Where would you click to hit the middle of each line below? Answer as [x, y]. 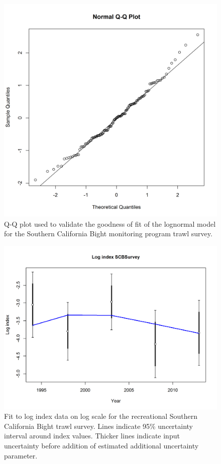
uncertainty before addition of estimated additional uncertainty [101, 446]
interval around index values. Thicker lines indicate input [92, 436]
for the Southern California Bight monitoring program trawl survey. [108, 234]
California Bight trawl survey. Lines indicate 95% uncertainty [98, 426]
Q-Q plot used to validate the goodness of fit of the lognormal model [110, 223]
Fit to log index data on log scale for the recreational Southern [101, 416]
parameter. [21, 455]
